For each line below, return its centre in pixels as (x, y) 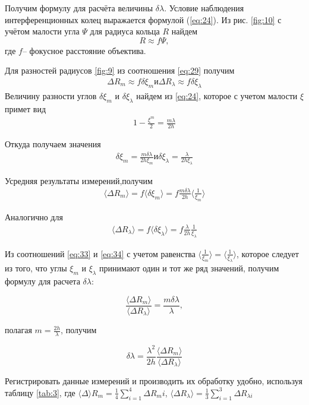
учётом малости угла (42, 31)
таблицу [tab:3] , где (40, 392)
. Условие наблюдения (204, 8)
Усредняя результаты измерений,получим (79, 180)
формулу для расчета (42, 281)
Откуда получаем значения (53, 143)
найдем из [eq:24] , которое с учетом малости (217, 95)
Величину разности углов (51, 95)
